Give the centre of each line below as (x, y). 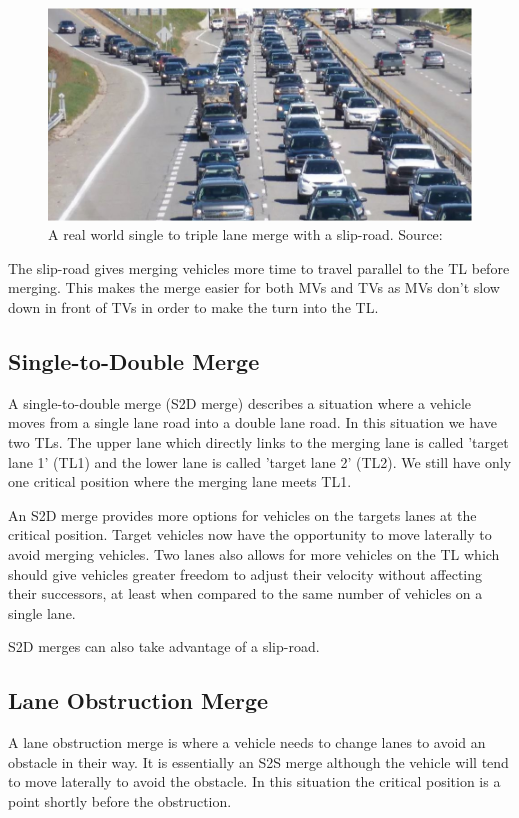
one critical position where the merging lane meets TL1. (180, 481)
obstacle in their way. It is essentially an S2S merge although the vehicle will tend (258, 761)
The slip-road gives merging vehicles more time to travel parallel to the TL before (259, 267)
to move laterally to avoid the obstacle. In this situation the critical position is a (254, 781)
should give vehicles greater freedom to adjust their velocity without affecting (245, 573)
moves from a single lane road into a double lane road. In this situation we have (252, 422)
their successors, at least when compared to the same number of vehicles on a (245, 593)
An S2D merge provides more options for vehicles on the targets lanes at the (242, 514)
